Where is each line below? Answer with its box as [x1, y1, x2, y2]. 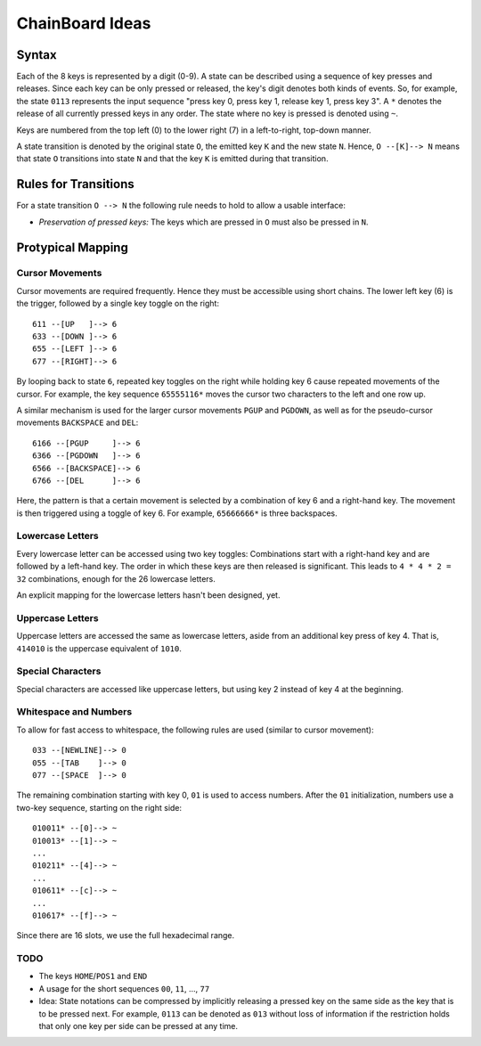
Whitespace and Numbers [16, 706, 133, 718]
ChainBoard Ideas [16, 13, 151, 33]
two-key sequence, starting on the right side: [16, 802, 183, 813]
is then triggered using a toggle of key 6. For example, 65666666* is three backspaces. [16, 508, 338, 519]
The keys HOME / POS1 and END [38, 971, 148, 982]
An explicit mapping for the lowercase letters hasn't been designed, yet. [16, 590, 281, 601]
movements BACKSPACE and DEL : [16, 417, 139, 428]
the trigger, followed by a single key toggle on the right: [16, 298, 220, 309]
